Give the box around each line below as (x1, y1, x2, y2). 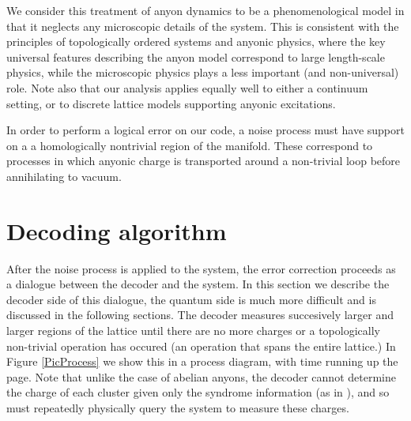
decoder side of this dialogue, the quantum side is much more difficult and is (6, 291, 376, 307)
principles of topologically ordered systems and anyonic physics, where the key (6, 33, 386, 50)
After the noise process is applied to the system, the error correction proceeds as (6, 260, 396, 276)
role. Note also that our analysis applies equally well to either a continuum (6, 79, 368, 96)
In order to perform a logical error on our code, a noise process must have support (6, 122, 405, 138)
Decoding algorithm (6, 214, 227, 246)
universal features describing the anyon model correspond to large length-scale (6, 48, 385, 65)
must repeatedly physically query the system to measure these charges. (6, 400, 349, 415)
